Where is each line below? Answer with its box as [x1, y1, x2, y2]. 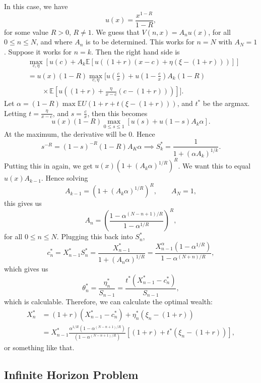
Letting [4, 107, 27, 118]
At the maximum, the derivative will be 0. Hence [4, 128, 155, 139]
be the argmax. [203, 98, 250, 108]
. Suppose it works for [4, 46, 72, 57]
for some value [4, 26, 48, 37]
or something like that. [4, 342, 75, 352]
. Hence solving [41, 173, 88, 183]
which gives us [4, 263, 48, 274]
